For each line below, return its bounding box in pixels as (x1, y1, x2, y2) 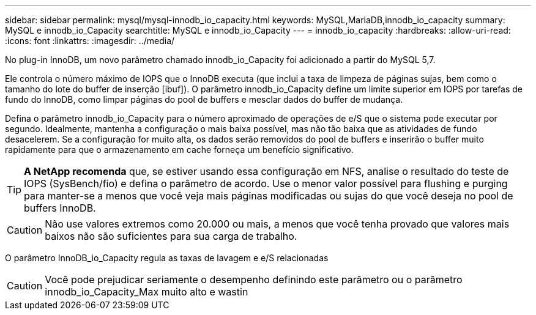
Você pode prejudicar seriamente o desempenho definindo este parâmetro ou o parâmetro (45, 273, 463, 286)
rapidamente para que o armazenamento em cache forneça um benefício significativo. (5, 144, 354, 155)
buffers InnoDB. (24, 202, 96, 214)
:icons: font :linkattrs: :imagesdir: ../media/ (5, 35, 175, 46)
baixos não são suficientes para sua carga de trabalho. (45, 230, 297, 242)
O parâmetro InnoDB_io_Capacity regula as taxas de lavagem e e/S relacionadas (5, 253, 329, 263)
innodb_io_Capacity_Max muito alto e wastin (45, 286, 248, 298)
